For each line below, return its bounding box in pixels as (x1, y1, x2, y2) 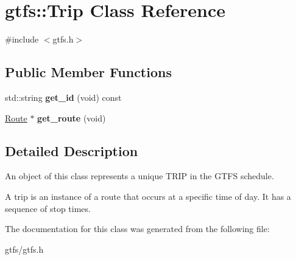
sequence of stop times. (5, 202, 91, 214)
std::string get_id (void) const (5, 91, 122, 103)
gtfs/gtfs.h (5, 242, 44, 255)
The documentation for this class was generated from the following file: (5, 222, 270, 235)
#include (5, 33, 39, 46)
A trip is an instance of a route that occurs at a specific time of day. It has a (5, 190, 291, 202)
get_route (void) (37, 111, 106, 124)
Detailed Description (5, 141, 138, 160)
